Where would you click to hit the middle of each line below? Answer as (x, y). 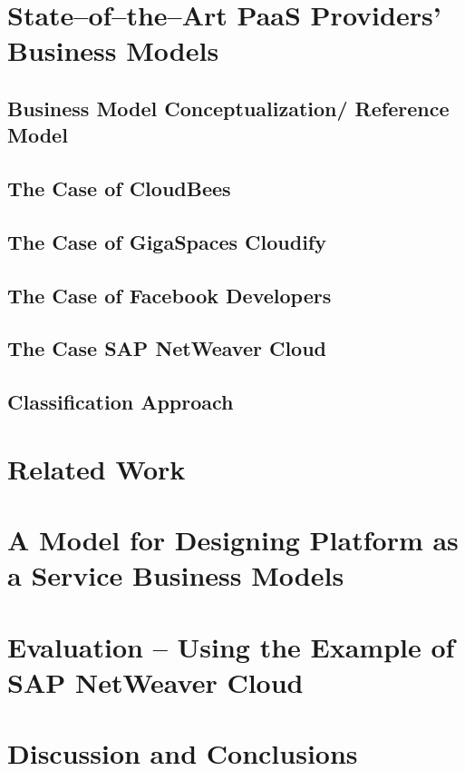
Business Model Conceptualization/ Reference (228, 108)
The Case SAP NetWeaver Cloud (167, 348)
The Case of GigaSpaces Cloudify (167, 241)
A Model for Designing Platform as (233, 540)
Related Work (97, 468)
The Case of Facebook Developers (170, 295)
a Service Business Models (176, 575)
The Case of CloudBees (119, 188)
